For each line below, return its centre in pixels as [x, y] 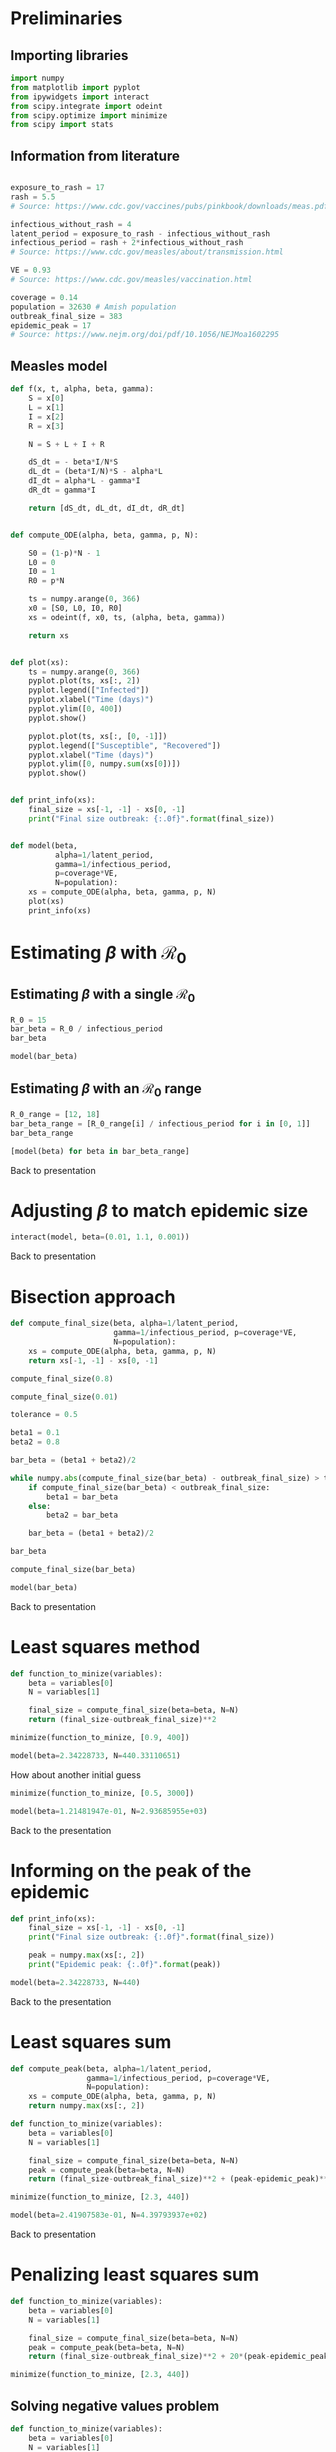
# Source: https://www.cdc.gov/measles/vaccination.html [131, 280]
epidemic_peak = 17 [51, 325]
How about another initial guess [76, 1774]
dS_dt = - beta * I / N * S [73, 462]
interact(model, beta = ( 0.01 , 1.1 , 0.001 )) [100, 1237]
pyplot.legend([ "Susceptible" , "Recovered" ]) [125, 745]
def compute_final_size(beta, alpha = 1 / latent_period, [125, 1323]
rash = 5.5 [33, 197]
